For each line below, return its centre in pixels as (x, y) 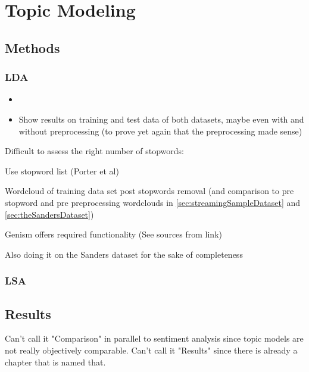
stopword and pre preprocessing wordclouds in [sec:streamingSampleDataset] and (153, 202)
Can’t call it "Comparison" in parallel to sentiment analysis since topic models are (154, 338)
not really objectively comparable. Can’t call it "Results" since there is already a (151, 350)
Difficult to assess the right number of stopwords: (94, 151)
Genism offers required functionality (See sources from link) (113, 234)
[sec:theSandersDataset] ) (49, 214)
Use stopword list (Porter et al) (62, 171)
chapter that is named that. (55, 362)
